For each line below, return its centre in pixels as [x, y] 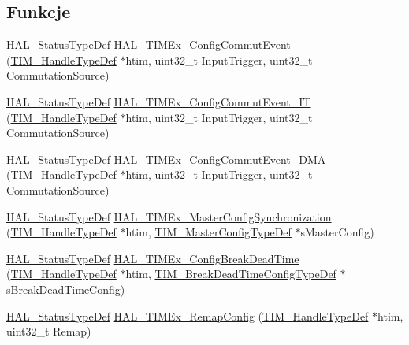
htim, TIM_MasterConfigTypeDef [208, 232]
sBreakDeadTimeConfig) [66, 289]
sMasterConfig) [337, 232]
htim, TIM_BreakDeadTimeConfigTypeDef [231, 274]
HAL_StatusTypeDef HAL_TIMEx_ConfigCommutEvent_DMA [166, 159]
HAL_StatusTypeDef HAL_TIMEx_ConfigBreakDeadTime [153, 258]
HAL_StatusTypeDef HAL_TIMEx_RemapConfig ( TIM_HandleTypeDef [188, 315]
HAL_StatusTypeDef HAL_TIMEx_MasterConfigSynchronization [169, 216]
